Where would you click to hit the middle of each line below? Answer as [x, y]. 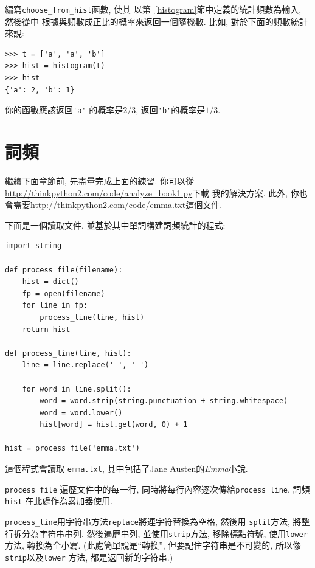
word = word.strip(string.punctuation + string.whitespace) [164, 401]
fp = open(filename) [64, 293]
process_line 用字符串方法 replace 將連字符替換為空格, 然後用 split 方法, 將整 [157, 521]
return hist [46, 329]
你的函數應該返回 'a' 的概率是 [64, 110]
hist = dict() [50, 282]
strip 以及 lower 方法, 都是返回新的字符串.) [89, 557]
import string [33, 246]
